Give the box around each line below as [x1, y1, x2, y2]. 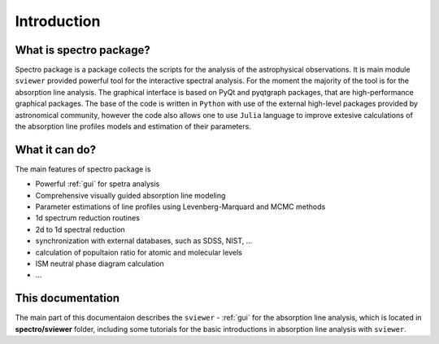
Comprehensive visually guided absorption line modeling [35, 190, 226, 200]
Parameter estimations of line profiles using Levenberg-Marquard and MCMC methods [35, 202, 326, 211]
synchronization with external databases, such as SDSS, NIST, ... [35, 236, 253, 246]
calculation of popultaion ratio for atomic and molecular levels [35, 247, 243, 257]
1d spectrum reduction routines [35, 213, 140, 223]
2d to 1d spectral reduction [35, 224, 125, 234]
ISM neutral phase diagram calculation [35, 259, 164, 268]
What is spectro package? [15, 43, 150, 57]
